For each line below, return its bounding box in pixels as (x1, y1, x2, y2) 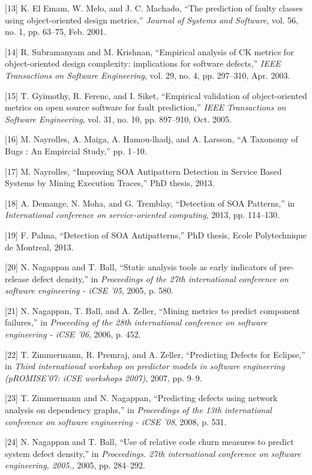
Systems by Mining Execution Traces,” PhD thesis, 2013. (5, 177, 215, 189)
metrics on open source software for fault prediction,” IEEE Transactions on (5, 101, 286, 113)
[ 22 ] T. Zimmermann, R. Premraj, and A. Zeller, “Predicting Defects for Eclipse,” (5, 348, 305, 360)
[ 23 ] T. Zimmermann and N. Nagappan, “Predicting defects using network (5, 392, 278, 404)
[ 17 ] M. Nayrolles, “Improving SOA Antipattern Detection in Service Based (5, 165, 282, 177)
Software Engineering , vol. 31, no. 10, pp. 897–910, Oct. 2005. (5, 112, 232, 125)
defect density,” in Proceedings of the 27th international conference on (32, 272, 289, 285)
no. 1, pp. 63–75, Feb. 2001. (5, 25, 106, 38)
